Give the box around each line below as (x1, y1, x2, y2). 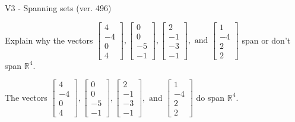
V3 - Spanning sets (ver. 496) (5, 2, 112, 14)
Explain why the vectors (5, 34, 93, 46)
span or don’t (242, 34, 291, 46)
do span (196, 91, 225, 103)
